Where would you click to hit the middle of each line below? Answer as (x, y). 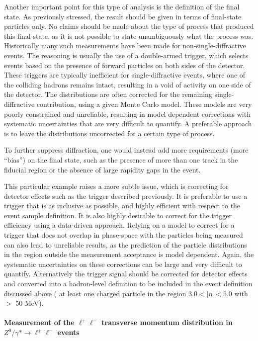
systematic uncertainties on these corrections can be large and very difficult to (123, 264)
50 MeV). (30, 303)
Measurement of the (39, 322)
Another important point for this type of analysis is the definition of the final (122, 6)
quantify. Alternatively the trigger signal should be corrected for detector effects (126, 274)
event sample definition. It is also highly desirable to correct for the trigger (118, 215)
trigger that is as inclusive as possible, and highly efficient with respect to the (122, 206)
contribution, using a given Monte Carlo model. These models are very (144, 104)
